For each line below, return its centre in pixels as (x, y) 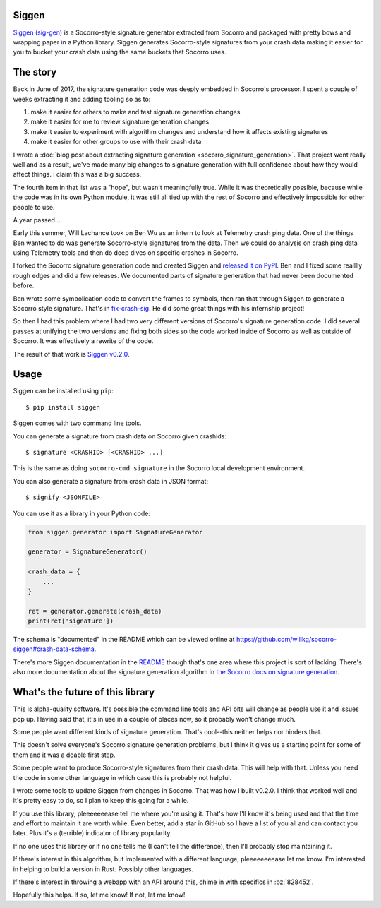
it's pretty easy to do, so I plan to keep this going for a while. (101, 801)
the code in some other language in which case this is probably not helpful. (122, 777)
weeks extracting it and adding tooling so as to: (82, 99)
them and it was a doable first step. (64, 755)
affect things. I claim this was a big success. (77, 174)
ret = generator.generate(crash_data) (95, 611)
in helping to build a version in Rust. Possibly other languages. (103, 869)
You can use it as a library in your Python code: (82, 513)
